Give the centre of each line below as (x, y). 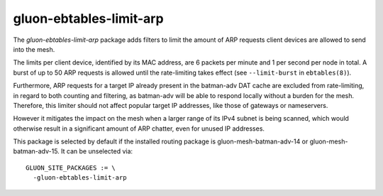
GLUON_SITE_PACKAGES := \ (71, 168)
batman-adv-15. (36, 151)
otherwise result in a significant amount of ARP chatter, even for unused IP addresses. (139, 129)
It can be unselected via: (97, 151)
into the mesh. (34, 49)
